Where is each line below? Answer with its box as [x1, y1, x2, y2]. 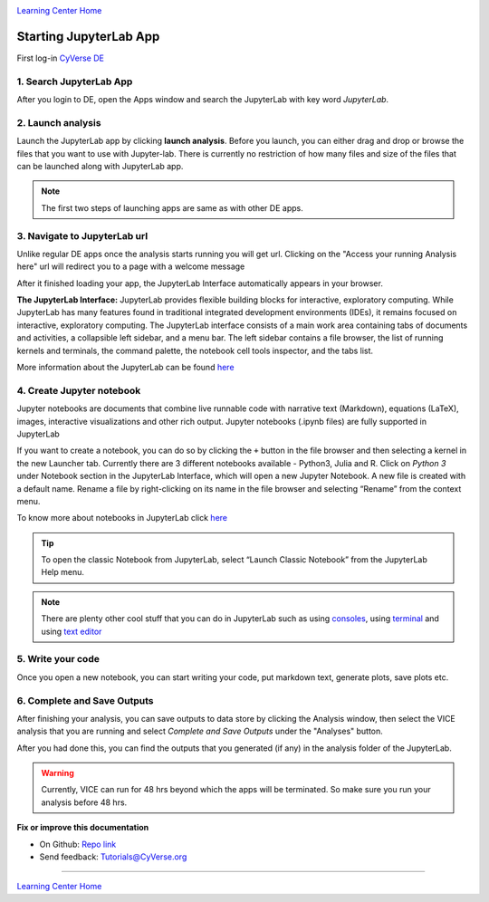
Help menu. [41, 567, 85, 578]
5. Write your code [16, 653, 100, 666]
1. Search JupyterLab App [16, 75, 133, 88]
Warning [41, 768, 74, 779]
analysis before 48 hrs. [41, 797, 128, 808]
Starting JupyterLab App [16, 28, 160, 44]
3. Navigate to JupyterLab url [16, 229, 149, 242]
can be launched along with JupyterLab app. [16, 160, 184, 171]
